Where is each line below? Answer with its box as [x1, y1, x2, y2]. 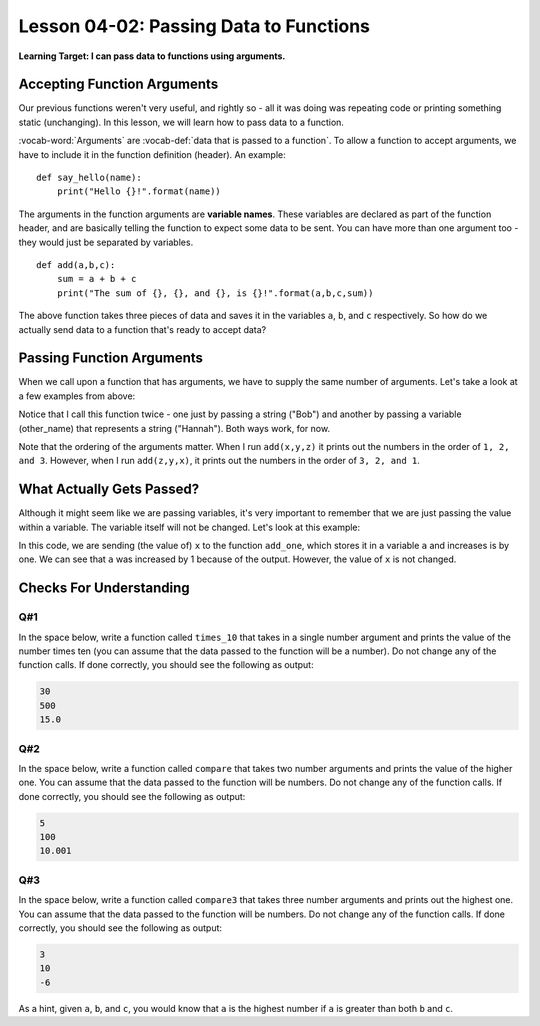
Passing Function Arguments [18, 350, 204, 367]
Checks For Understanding [18, 580, 190, 597]
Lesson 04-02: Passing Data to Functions [18, 15, 370, 37]
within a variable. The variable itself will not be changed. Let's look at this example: [18, 521, 361, 533]
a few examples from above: [18, 390, 136, 402]
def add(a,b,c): [36, 259, 116, 270]
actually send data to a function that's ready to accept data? [18, 323, 267, 335]
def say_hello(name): [36, 172, 142, 184]
